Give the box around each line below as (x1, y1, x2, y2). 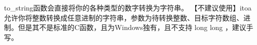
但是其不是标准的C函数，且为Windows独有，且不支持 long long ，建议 (18, 22, 246, 32)
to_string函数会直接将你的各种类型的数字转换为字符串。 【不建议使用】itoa (4, 2, 252, 12)
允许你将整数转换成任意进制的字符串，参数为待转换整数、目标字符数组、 (4, 12, 243, 22)
